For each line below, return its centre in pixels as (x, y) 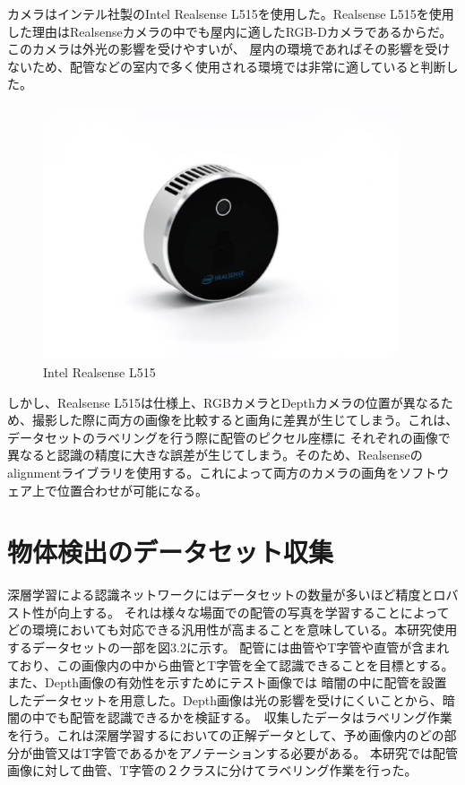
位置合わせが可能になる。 (132, 490)
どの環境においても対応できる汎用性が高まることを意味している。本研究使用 (232, 630)
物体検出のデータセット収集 (171, 552)
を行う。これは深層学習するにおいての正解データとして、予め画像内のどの (226, 735)
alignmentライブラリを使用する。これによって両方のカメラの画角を (203, 472)
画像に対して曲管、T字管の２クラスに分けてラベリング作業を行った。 (212, 770)
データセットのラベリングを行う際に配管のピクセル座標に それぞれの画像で (229, 437)
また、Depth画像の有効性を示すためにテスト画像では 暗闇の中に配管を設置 (227, 682)
